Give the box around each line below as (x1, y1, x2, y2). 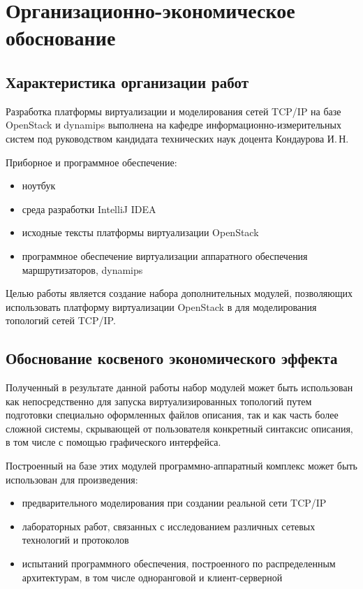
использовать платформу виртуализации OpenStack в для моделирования (6, 299, 317, 314)
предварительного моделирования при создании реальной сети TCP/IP (22, 495, 327, 510)
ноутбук (22, 178, 56, 193)
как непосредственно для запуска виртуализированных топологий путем (6, 393, 312, 408)
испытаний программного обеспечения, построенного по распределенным (22, 556, 336, 571)
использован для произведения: (6, 472, 138, 486)
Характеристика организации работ (6, 71, 249, 92)
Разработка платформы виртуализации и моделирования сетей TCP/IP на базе (6, 103, 341, 118)
